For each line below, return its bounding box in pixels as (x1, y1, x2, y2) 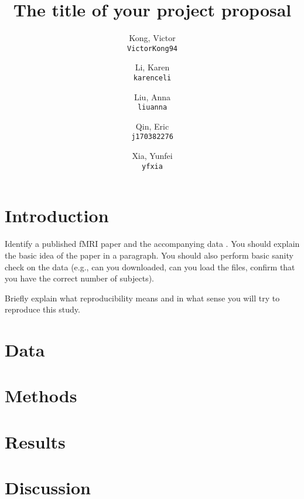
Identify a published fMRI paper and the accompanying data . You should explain (5, 237, 300, 250)
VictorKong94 (127, 44, 177, 53)
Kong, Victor (129, 32, 176, 44)
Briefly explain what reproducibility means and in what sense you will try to (5, 291, 280, 304)
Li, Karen (135, 61, 170, 73)
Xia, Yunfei (132, 150, 173, 162)
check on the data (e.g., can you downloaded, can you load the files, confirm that (5, 260, 295, 273)
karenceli (133, 73, 172, 82)
